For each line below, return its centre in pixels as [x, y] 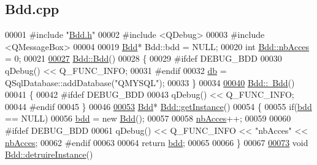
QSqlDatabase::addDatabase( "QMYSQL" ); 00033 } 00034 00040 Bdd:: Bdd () [150, 82]
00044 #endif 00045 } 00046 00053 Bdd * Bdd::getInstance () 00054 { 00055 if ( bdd [158, 106]
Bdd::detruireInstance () [49, 154]
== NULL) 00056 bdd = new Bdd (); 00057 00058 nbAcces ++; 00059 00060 [148, 118]
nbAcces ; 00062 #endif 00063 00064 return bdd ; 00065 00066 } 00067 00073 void [157, 142]
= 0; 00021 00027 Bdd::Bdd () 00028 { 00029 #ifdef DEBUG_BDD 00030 [143, 58]
